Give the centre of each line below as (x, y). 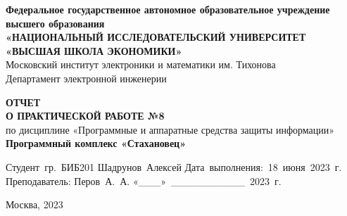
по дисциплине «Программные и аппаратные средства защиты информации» (170, 129)
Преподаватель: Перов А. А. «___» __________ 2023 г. (144, 180)
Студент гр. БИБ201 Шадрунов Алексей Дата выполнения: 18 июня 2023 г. (174, 166)
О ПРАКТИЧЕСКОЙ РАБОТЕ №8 (85, 116)
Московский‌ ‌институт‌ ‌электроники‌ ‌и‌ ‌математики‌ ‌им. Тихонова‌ (141, 64)
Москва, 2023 (34, 204)
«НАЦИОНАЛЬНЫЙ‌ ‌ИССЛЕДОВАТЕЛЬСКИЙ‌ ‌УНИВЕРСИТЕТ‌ (156, 37)
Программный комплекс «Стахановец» (96, 143)
